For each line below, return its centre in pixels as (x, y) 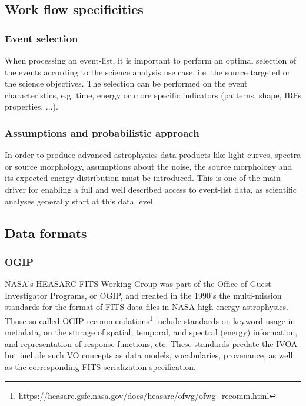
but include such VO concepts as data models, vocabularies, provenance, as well (149, 355)
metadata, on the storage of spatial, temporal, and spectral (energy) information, (151, 332)
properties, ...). (31, 106)
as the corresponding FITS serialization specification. (100, 366)
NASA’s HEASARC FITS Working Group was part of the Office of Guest (138, 284)
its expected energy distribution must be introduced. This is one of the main (143, 178)
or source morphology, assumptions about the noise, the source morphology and (149, 166)
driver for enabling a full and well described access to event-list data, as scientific (151, 189)
